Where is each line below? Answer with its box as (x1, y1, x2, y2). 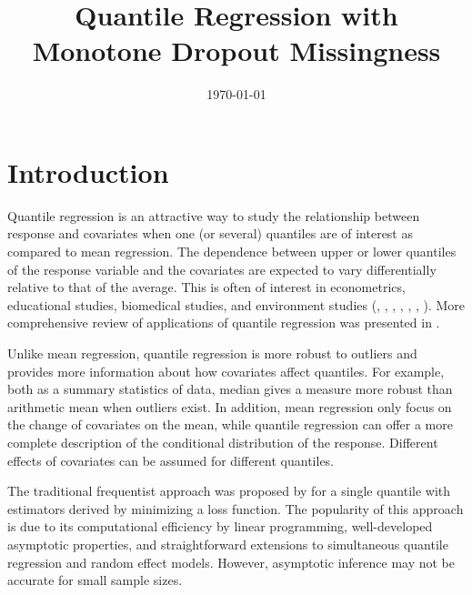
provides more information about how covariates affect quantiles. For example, (7, 361, 445, 380)
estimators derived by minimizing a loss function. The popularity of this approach (7, 499, 464, 518)
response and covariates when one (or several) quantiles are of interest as (7, 224, 413, 243)
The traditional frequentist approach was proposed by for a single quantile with (7, 481, 451, 500)
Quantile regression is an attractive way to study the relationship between (7, 206, 420, 225)
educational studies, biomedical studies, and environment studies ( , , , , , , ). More (7, 295, 466, 314)
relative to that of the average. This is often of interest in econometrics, (7, 277, 406, 297)
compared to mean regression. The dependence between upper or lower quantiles (7, 242, 457, 261)
